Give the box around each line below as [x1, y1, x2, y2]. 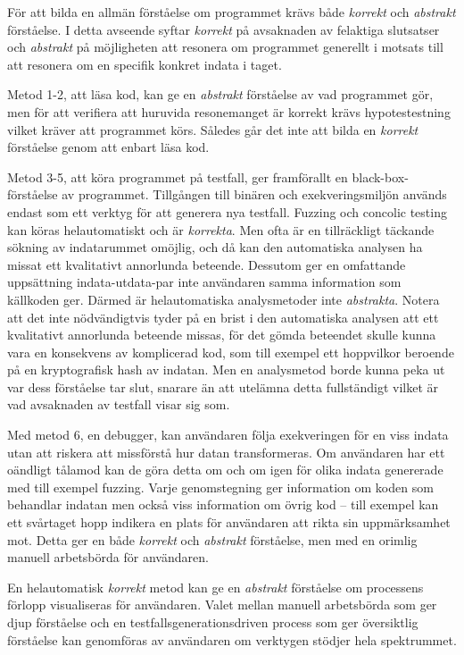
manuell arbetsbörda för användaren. [7, 548, 209, 567]
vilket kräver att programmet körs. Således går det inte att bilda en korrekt [7, 120, 418, 139]
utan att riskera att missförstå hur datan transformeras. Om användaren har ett [7, 442, 445, 461]
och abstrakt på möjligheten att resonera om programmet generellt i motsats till [7, 38, 443, 56]
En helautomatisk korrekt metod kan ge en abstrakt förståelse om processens [7, 577, 424, 596]
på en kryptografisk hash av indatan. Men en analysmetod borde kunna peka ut [7, 360, 445, 379]
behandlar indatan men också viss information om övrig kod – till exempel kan [7, 495, 439, 514]
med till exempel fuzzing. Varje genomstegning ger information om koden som [7, 477, 434, 496]
